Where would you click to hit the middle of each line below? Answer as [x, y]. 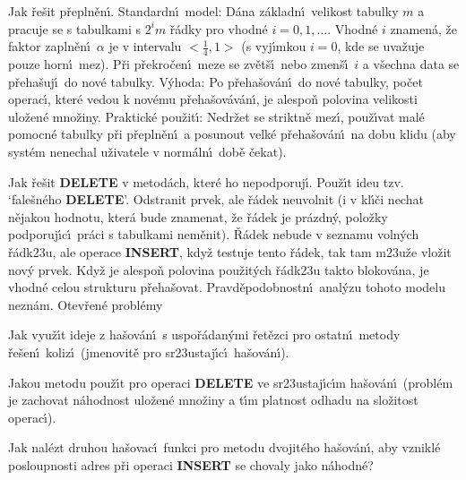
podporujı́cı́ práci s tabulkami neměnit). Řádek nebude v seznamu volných [214, 234]
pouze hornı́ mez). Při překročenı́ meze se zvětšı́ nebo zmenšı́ [178, 64]
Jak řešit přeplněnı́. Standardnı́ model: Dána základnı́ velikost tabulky [203, 11]
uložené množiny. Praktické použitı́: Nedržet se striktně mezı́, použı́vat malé [216, 116]
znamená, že [424, 28]
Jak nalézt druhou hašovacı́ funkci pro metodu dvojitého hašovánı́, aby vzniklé [224, 447]
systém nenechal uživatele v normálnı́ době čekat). [147, 151]
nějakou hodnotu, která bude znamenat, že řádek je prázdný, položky [198, 216]
